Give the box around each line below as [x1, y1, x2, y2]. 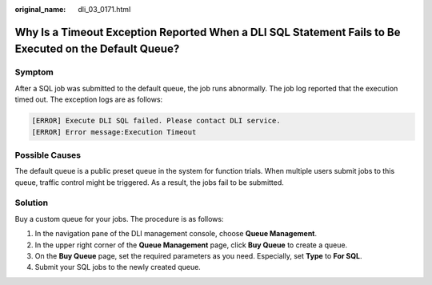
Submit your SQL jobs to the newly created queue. [34, 263, 202, 272]
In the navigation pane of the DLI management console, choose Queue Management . [34, 229, 318, 239]
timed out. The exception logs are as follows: [14, 94, 163, 104]
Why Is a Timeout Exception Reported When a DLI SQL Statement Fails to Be [14, 25, 401, 39]
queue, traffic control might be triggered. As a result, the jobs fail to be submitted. [14, 177, 284, 187]
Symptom [14, 66, 54, 78]
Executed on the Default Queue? [14, 42, 180, 56]
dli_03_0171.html [78, 5, 131, 14]
